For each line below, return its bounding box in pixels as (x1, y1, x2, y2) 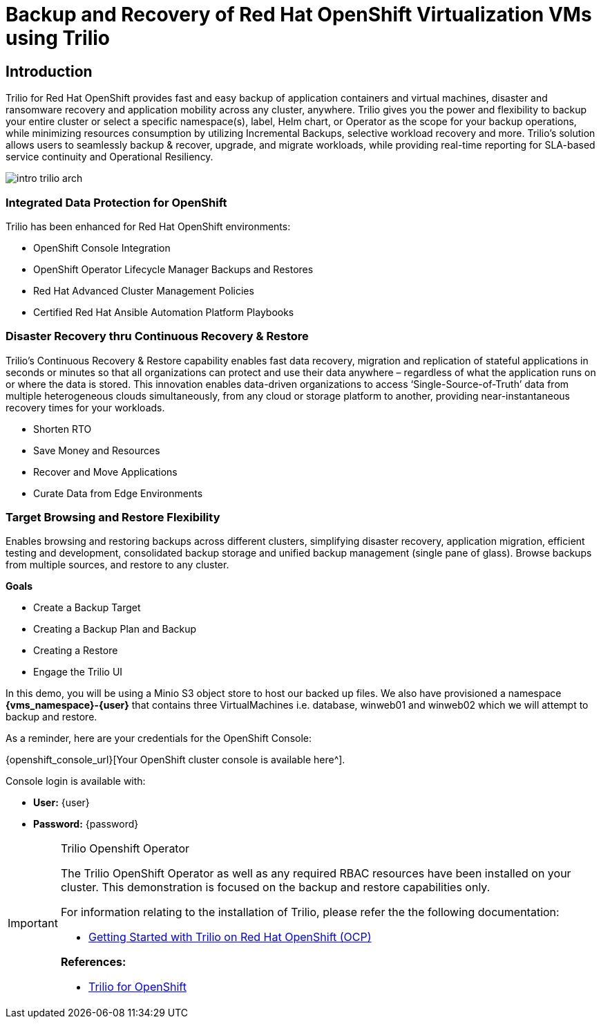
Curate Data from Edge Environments (33, 487, 203, 499)
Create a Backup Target (33, 602, 141, 614)
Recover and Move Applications (33, 465, 178, 478)
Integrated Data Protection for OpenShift (6, 195, 227, 210)
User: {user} (33, 797, 90, 809)
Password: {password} (33, 818, 139, 830)
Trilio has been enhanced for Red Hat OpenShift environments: (6, 220, 291, 232)
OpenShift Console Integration (33, 241, 171, 254)
